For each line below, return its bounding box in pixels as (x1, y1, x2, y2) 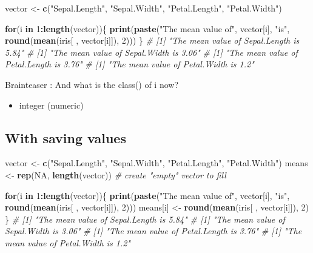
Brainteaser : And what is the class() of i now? (5, 78, 178, 90)
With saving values (5, 128, 126, 147)
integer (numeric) (19, 98, 84, 111)
